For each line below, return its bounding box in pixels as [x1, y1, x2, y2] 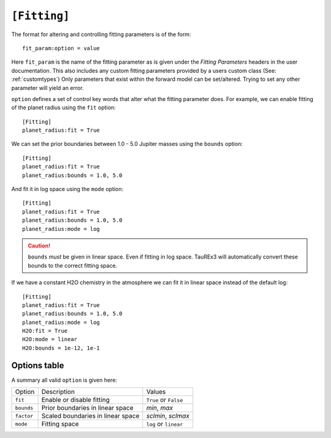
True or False [146, 396, 183, 404]
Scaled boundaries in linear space [41, 412, 140, 420]
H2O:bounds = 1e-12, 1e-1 [22, 344, 101, 352]
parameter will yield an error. [11, 84, 84, 91]
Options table [11, 360, 64, 371]
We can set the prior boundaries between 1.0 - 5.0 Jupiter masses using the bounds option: [11, 140, 243, 148]
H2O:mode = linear [22, 336, 78, 343]
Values [146, 388, 166, 396]
